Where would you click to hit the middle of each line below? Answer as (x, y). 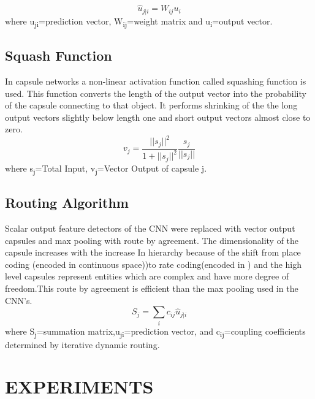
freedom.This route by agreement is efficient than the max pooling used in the (152, 288)
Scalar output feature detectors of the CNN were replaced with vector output (150, 228)
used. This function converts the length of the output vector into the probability (156, 93)
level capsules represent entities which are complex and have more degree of (147, 276)
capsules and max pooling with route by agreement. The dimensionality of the (152, 240)
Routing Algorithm (67, 203)
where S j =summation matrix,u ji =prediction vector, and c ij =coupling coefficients (155, 332)
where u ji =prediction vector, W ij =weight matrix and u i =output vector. (139, 21)
